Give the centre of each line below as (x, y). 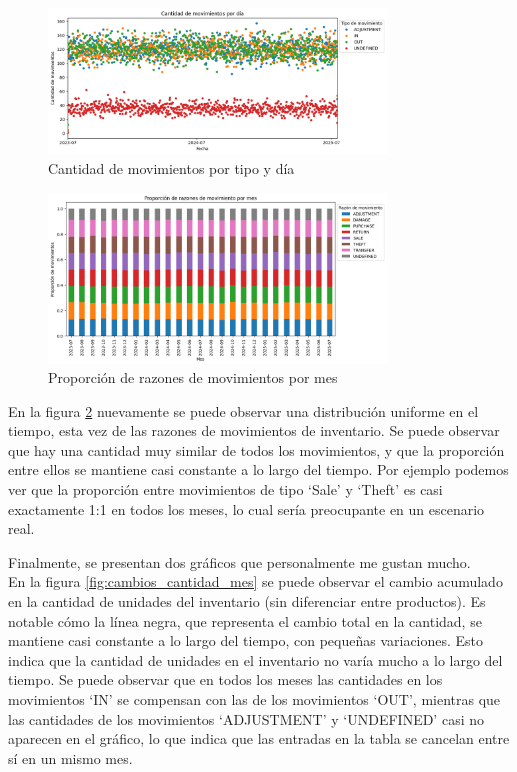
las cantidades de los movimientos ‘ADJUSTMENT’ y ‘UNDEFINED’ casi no (246, 718)
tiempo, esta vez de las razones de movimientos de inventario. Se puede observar (254, 430)
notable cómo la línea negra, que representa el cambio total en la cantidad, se (245, 620)
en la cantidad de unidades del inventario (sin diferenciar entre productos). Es (247, 601)
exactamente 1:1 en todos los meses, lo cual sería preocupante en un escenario (246, 508)
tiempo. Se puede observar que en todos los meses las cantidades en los (225, 679)
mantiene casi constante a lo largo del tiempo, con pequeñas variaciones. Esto (246, 640)
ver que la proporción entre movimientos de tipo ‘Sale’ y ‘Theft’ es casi (225, 489)
